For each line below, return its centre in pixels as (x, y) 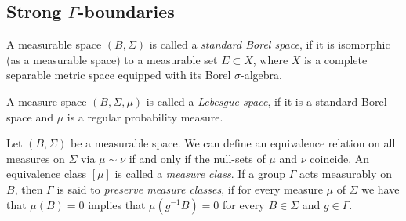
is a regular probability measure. (145, 116)
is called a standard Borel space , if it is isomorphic (270, 44)
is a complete (336, 59)
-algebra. (261, 75)
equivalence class (47, 174)
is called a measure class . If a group (200, 174)
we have (381, 188)
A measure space (47, 101)
